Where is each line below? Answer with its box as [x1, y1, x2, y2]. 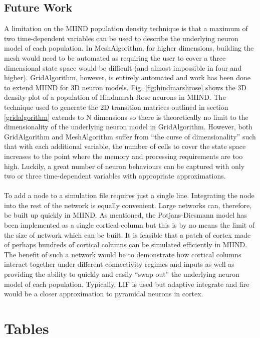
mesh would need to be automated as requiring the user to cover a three [4, 52, 226, 63]
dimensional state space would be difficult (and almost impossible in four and [4, 62, 242, 73]
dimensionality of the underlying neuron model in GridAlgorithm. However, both [4, 121, 252, 132]
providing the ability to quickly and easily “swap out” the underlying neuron [4, 269, 239, 279]
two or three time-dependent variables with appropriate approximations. [4, 171, 226, 181]
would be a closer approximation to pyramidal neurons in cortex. [4, 288, 203, 299]
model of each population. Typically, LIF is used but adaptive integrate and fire [4, 278, 249, 289]
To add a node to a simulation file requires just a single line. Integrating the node [4, 190, 254, 201]
